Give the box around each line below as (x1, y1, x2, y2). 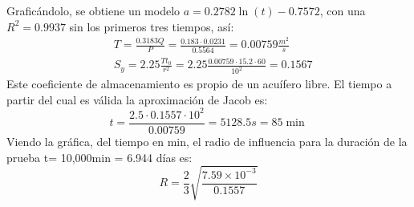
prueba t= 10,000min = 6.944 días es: (6, 148, 193, 165)
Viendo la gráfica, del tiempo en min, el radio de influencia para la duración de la (6, 132, 408, 149)
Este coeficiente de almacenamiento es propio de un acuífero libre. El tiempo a (6, 75, 392, 92)
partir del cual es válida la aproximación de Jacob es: (6, 91, 268, 108)
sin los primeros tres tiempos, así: (69, 18, 234, 34)
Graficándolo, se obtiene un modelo (6, 2, 181, 18)
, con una (319, 2, 366, 18)
